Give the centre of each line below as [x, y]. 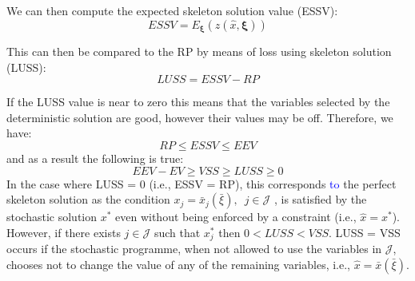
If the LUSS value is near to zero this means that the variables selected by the [198, 102]
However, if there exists [64, 232]
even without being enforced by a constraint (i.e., [236, 217]
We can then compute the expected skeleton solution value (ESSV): [172, 10]
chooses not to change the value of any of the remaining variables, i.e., [179, 264]
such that [177, 232]
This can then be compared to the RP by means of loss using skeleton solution [199, 51]
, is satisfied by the [320, 199]
